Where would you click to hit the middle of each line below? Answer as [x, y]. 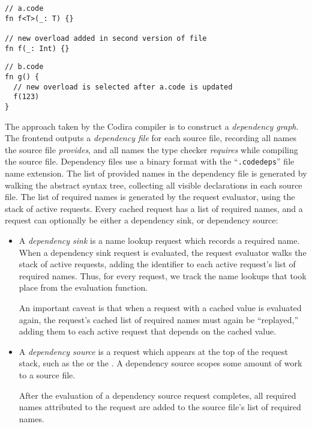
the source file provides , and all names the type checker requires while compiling [151, 149]
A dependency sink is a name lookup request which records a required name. [159, 240]
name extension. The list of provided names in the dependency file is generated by [156, 173]
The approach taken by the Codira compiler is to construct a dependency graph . [152, 126]
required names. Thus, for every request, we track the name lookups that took [163, 275]
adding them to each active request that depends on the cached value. [148, 331]
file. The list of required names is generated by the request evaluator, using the [150, 197]
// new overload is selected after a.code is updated [123, 87]
